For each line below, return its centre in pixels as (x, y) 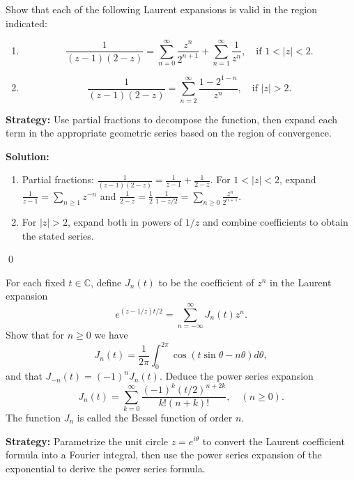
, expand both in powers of (125, 222)
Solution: (28, 156)
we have (111, 335)
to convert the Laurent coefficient (274, 441)
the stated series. (58, 235)
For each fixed (36, 282)
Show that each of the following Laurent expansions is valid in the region (161, 9)
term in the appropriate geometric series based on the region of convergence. (169, 133)
